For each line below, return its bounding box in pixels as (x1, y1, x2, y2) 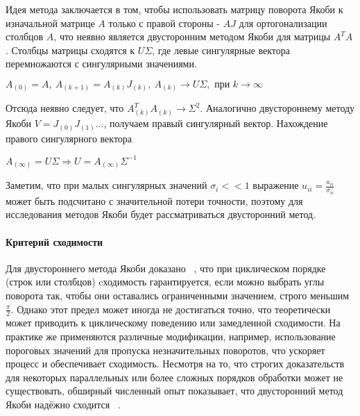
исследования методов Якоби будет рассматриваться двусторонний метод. (6, 207, 316, 222)
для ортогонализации (239, 15, 327, 30)
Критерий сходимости (6, 234, 103, 249)
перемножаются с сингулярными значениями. (6, 56, 197, 71)
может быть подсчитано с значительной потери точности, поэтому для (6, 193, 303, 208)
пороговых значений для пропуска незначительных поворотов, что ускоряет (6, 342, 325, 357)
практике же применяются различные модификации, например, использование (6, 329, 336, 343)
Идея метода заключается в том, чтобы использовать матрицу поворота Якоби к (6, 2, 343, 16)
